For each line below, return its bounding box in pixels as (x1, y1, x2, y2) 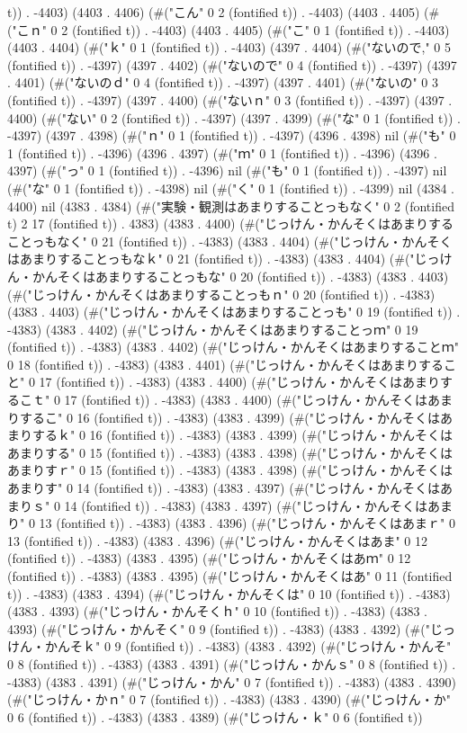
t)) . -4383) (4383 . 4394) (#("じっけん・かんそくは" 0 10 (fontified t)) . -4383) (7, 584, 451, 603)
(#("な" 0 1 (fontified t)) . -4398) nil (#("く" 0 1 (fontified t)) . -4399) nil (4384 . (7, 178, 454, 197)
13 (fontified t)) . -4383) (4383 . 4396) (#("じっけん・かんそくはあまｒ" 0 (39, 514, 455, 532)
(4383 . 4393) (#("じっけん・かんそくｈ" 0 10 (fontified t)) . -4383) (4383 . (7, 602, 428, 621)
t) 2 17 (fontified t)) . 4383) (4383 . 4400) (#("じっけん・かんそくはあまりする (7, 214, 454, 233)
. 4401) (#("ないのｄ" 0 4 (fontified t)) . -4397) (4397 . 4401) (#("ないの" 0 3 (7, 73, 439, 92)
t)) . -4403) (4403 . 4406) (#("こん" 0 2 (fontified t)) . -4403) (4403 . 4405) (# (7, 3, 440, 21)
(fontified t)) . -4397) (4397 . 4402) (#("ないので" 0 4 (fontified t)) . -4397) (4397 (7, 55, 457, 74)
